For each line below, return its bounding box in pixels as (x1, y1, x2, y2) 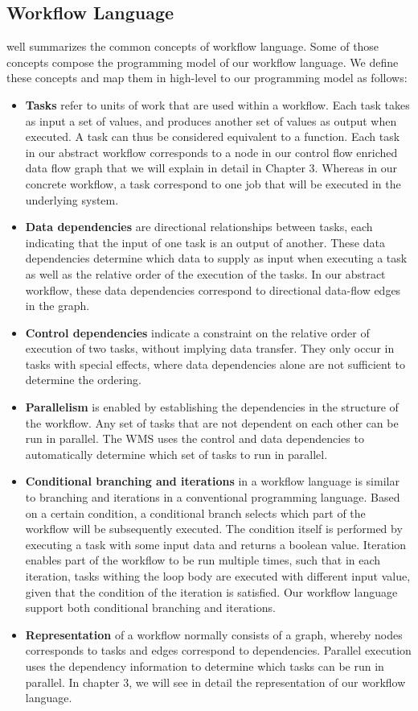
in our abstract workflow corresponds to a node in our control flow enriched (25, 143, 398, 160)
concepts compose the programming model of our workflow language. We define (6, 53, 399, 70)
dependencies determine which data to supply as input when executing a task (25, 250, 408, 267)
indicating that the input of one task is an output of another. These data (25, 234, 385, 250)
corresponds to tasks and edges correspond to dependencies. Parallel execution (25, 642, 412, 659)
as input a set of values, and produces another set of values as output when (25, 112, 397, 129)
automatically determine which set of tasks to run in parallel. (25, 445, 328, 462)
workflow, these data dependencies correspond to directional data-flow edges (25, 281, 401, 298)
